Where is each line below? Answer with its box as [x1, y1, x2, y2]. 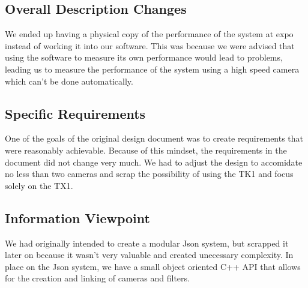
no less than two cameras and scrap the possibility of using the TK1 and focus [5, 167, 294, 180]
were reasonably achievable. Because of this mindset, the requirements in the [5, 143, 287, 156]
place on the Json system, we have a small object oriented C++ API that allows [5, 260, 301, 272]
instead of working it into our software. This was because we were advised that [5, 39, 295, 52]
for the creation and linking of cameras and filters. [5, 272, 190, 284]
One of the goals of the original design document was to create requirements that [5, 132, 304, 145]
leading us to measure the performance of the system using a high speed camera [5, 62, 300, 75]
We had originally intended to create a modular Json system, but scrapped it [5, 236, 289, 249]
